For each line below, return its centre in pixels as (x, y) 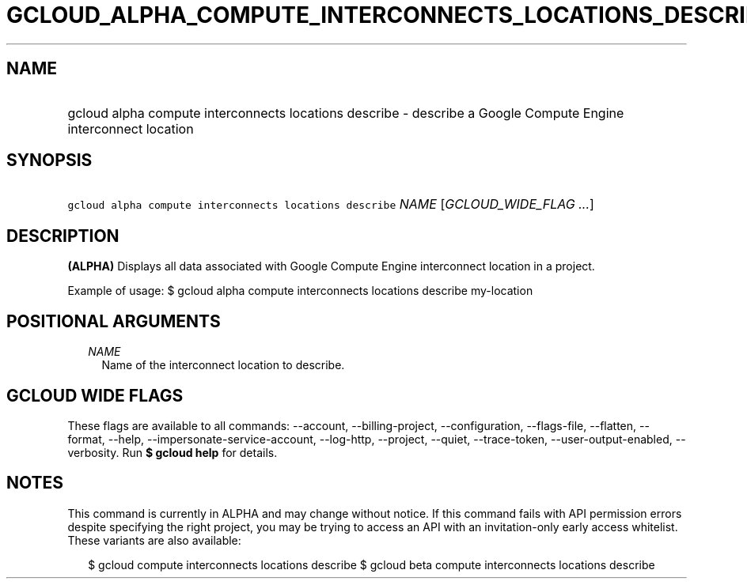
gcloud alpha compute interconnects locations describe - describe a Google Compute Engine (346, 113)
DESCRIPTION (63, 236)
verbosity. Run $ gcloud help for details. (173, 452)
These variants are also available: (154, 540)
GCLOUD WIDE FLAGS (95, 395)
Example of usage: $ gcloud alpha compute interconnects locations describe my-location (300, 291)
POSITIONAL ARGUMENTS (114, 321)
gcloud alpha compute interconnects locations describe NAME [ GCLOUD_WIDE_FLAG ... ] (331, 204)
